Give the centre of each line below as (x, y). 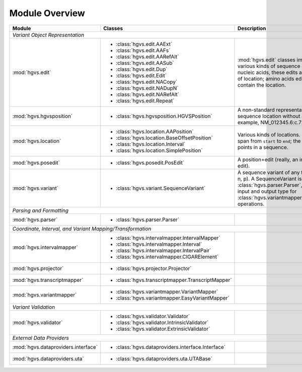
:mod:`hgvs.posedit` (36, 163)
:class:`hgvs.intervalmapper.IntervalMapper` (168, 238)
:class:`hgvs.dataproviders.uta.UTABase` (164, 358)
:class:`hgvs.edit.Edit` (141, 76)
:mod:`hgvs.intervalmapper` (45, 247)
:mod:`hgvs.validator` (37, 322)
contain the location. (262, 85)
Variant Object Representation (48, 35)
